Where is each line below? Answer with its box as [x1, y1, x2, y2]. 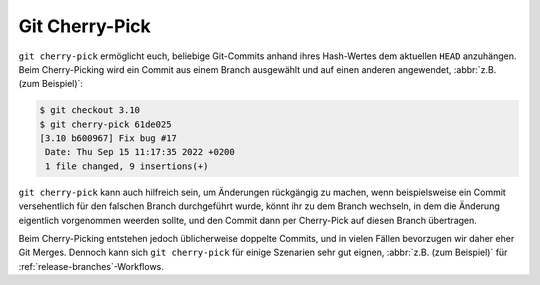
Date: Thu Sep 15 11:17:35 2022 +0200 [45, 146, 235, 158]
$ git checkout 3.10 [39, 105, 140, 116]
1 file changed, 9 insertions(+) [45, 160, 209, 172]
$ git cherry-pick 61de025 [39, 118, 172, 130]
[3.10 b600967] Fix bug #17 [39, 133, 177, 144]
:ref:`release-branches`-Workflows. [18, 260, 165, 272]
